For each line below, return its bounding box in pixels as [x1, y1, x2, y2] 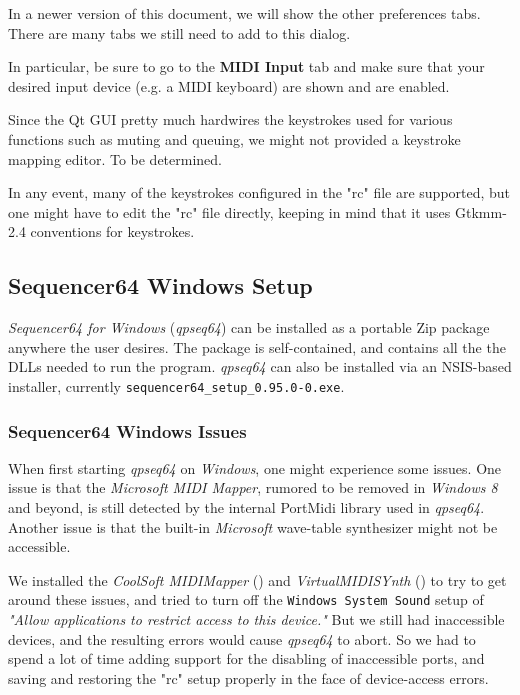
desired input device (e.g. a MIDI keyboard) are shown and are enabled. [8, 75, 450, 96]
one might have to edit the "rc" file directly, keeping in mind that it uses [8, 201, 451, 222]
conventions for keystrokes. [30, 221, 195, 242]
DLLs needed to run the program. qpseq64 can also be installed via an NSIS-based [8, 356, 512, 377]
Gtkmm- [455, 201, 507, 222]
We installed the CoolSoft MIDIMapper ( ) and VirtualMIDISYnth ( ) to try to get [8, 569, 507, 590]
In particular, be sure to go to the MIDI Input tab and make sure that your [8, 56, 485, 77]
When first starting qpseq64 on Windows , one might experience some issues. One [8, 457, 502, 478]
